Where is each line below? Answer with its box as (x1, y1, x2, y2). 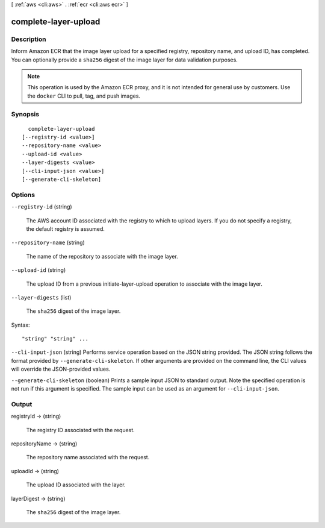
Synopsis (11, 110, 39, 119)
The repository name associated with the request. (26, 454, 150, 461)
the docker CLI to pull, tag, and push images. (27, 92, 141, 99)
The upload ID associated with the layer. (26, 481, 126, 488)
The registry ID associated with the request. (26, 426, 135, 433)
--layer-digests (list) (11, 294, 72, 301)
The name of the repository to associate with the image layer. (26, 253, 179, 260)
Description (11, 35, 46, 43)
